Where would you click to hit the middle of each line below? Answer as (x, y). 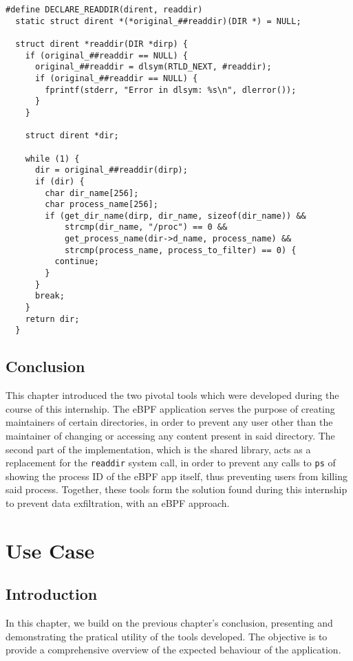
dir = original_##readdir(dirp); (111, 170)
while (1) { (52, 159)
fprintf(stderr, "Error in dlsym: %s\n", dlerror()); (171, 90)
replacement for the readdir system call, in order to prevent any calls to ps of (171, 463)
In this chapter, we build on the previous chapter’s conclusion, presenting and (169, 623)
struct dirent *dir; (72, 136)
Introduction (52, 594)
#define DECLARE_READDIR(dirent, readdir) (104, 10)
